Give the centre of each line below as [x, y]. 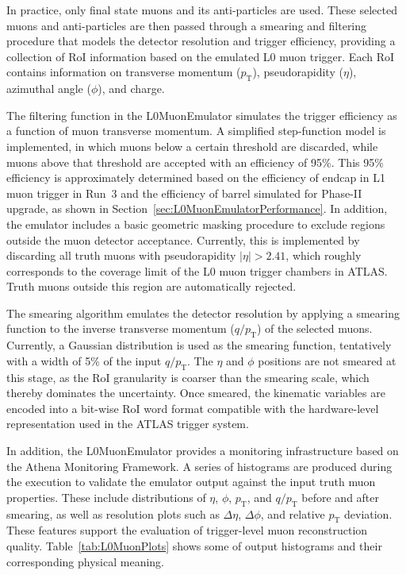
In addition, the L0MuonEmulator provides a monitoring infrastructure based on [203, 451]
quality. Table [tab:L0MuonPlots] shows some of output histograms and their [194, 546]
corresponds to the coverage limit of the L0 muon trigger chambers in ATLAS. [197, 270]
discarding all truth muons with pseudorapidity [121, 255]
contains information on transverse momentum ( [124, 72]
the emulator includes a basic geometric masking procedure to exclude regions [196, 224]
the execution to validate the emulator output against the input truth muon [191, 482]
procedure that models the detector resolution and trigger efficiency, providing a [201, 41]
